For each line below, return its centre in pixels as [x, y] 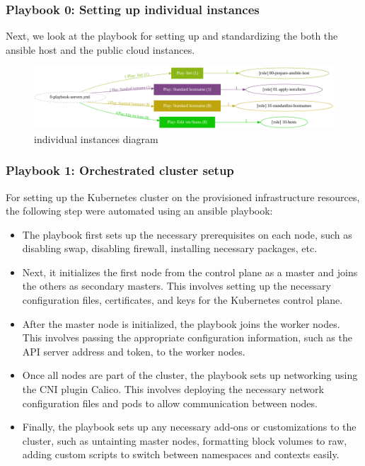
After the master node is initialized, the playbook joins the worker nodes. [181, 323]
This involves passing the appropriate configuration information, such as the [187, 337]
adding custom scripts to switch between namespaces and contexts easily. [181, 454]
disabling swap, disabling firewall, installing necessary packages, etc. [170, 248]
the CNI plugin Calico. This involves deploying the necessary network [173, 389]
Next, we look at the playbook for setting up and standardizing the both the [172, 36]
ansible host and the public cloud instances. [100, 49]
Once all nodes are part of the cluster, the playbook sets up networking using [190, 375]
